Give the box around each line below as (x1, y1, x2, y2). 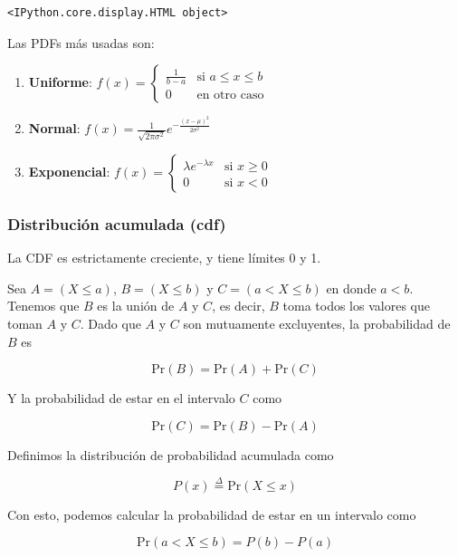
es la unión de (97, 296, 175, 315)
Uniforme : (28, 72, 92, 91)
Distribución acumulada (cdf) (7, 212, 226, 235)
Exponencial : (28, 162, 110, 181)
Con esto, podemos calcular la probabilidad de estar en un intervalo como (7, 504, 416, 523)
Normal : (28, 119, 81, 138)
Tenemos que (7, 296, 80, 315)
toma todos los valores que (282, 296, 430, 315)
